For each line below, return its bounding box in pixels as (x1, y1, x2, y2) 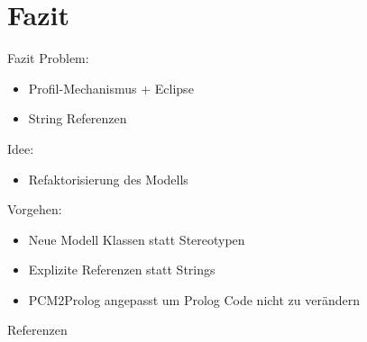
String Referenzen (28, 109, 127, 128)
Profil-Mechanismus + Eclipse (28, 78, 194, 97)
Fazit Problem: (7, 49, 89, 67)
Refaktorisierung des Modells (28, 169, 188, 188)
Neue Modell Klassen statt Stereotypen (28, 229, 245, 248)
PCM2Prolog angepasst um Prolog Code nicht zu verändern (28, 290, 361, 309)
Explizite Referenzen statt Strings (28, 260, 216, 279)
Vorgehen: (7, 200, 62, 219)
